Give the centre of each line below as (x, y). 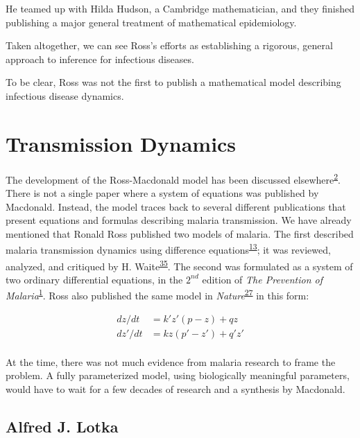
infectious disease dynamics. (65, 95)
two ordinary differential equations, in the (94, 279)
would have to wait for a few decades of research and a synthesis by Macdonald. (175, 388)
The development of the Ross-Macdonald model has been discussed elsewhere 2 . (173, 178)
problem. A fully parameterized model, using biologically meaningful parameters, (178, 375)
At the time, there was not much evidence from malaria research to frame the (171, 361)
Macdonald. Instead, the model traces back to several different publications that (176, 206)
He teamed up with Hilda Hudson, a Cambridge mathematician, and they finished (180, 8)
